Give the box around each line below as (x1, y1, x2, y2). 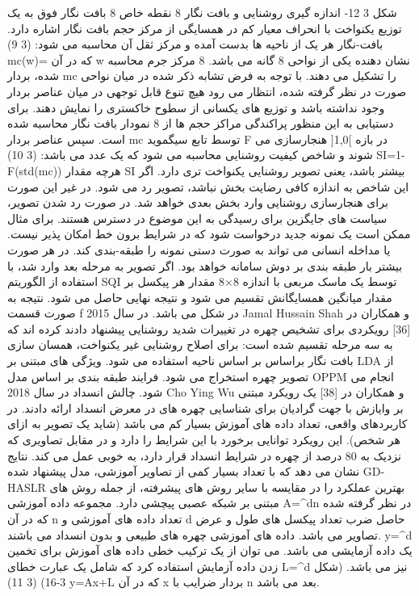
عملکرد (336, 478, 371, 495)
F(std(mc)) (7, 162, 62, 178)
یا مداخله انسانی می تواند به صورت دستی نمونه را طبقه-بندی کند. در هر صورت (7, 241, 391, 258)
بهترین (375, 478, 405, 495)
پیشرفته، (139, 478, 182, 495)
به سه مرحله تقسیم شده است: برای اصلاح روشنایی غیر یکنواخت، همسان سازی (7, 336, 393, 353)
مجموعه (73, 494, 112, 511)
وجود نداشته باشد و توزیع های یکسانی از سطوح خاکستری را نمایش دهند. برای (7, 99, 385, 115)
